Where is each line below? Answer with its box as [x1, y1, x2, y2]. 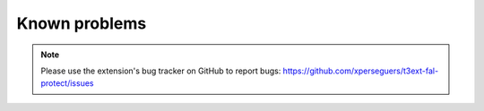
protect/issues [40, 78, 94, 89]
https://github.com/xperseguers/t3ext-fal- [282, 65, 439, 76]
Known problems [16, 13, 147, 33]
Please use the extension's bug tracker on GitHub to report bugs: [40, 65, 281, 76]
